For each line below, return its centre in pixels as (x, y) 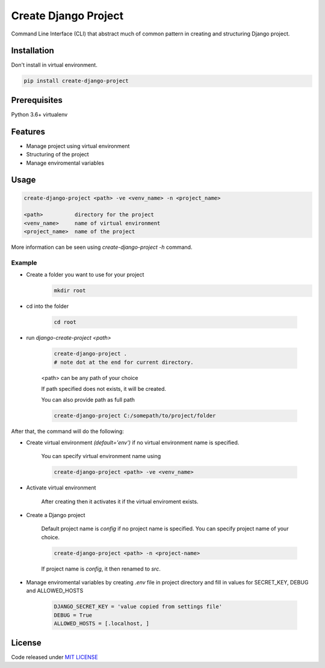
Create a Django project (56, 515)
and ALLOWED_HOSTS (55, 591)
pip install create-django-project (76, 81)
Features (28, 131)
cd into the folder (48, 306)
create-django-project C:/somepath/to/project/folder (135, 416)
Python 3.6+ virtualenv (39, 114)
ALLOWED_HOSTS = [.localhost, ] (102, 624)
